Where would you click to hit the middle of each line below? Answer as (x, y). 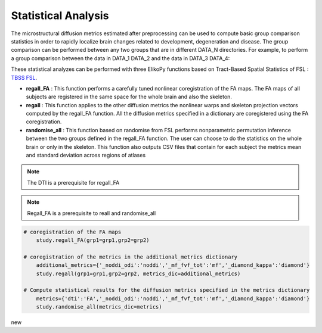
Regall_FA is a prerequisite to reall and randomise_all (92, 213)
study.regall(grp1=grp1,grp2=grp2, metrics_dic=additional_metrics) (138, 273)
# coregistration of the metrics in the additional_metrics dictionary (131, 257)
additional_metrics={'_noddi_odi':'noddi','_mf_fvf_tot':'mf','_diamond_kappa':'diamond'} (173, 265)
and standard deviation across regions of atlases (86, 155)
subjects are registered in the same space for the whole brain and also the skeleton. (129, 97)
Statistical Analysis (60, 15)
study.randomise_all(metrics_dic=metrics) (99, 307)
